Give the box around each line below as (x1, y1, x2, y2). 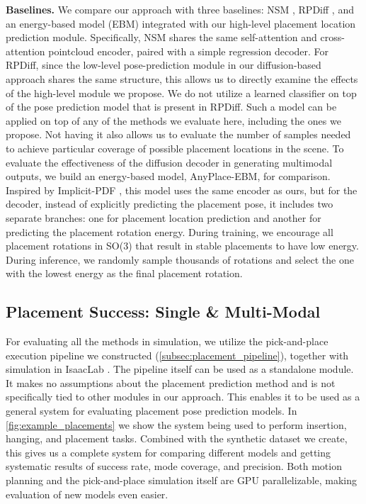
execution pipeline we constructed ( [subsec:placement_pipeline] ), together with (6, 347, 349, 362)
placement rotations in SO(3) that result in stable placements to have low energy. (6, 238, 359, 253)
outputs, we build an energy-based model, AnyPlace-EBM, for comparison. (6, 169, 331, 184)
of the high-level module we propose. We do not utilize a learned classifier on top (6, 85, 357, 100)
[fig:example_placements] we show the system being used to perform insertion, (6, 417, 347, 432)
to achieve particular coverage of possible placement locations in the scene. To (6, 140, 344, 155)
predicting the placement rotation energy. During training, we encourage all (6, 224, 333, 239)
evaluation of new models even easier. (6, 486, 168, 501)
